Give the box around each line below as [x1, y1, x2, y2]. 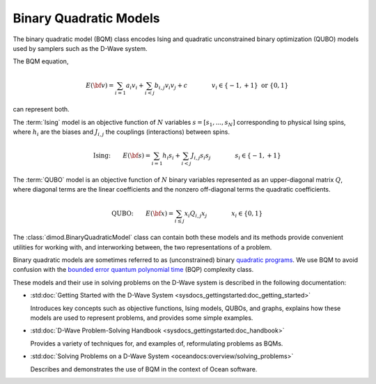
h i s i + [162, 152, 181, 161]
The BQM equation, [13, 57, 69, 66]
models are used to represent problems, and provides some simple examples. [30, 314, 253, 322]
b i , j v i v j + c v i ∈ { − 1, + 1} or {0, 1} [154, 81, 289, 91]
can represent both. [13, 105, 70, 114]
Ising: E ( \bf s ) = [93, 152, 151, 160]
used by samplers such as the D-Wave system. [13, 44, 148, 52]
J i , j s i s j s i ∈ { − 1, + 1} [191, 152, 281, 161]
